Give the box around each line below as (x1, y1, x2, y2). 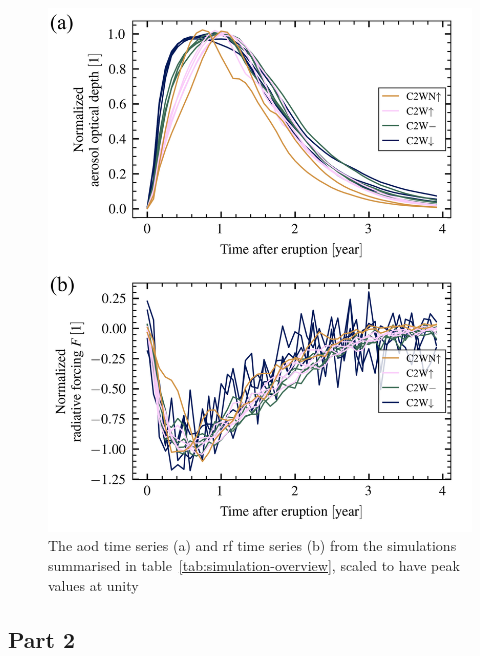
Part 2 (8, 623, 76, 654)
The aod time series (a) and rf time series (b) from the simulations (48, 535, 457, 556)
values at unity (48, 574, 139, 595)
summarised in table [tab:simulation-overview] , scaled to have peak (48, 555, 460, 576)
